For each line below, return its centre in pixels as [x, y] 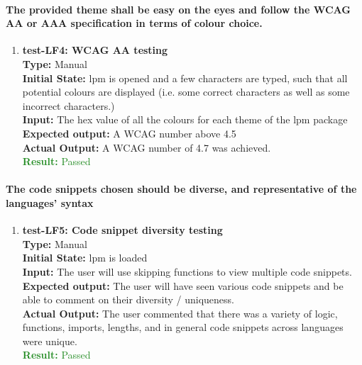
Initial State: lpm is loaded [85, 258]
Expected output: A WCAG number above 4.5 [129, 133]
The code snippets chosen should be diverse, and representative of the [181, 189]
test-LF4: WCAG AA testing [95, 50]
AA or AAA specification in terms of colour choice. [134, 23]
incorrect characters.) [68, 105]
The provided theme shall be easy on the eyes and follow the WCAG [178, 9]
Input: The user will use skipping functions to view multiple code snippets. [187, 271]
